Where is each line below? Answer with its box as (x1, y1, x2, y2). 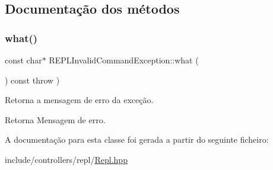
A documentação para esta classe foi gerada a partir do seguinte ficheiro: (5, 133, 269, 146)
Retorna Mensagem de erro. (5, 113, 106, 126)
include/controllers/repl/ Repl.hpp (5, 153, 128, 165)
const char (5, 54, 42, 66)
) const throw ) (5, 73, 60, 86)
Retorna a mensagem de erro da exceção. (5, 94, 154, 106)
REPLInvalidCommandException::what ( (49, 54, 199, 66)
